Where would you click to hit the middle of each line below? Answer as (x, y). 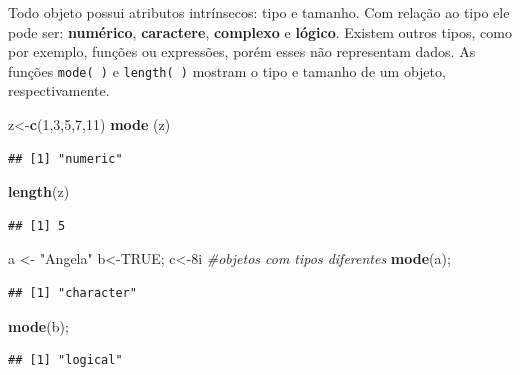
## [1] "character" (72, 293)
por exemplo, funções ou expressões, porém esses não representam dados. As (242, 51)
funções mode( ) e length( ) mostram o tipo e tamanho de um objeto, (227, 70)
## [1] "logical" (65, 360)
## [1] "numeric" (65, 158)
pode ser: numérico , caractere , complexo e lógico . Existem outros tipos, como (260, 31)
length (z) (39, 191)
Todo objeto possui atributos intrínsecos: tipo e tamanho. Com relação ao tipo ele (259, 12)
